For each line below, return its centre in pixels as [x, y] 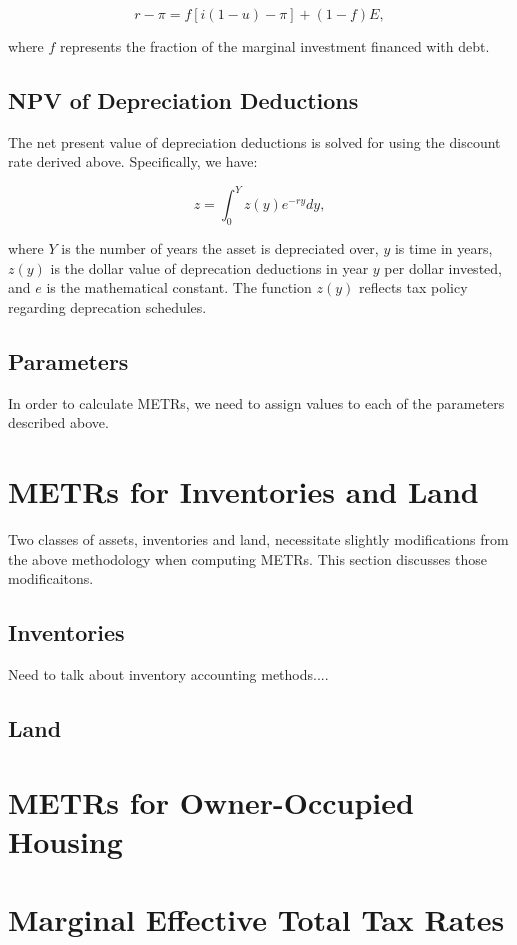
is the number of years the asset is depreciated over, [220, 248]
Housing [65, 840]
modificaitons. [51, 578]
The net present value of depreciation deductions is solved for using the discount [254, 141]
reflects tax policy [413, 287]
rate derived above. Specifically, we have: [133, 161]
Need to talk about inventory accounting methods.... [168, 674]
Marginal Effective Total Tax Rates [256, 919]
